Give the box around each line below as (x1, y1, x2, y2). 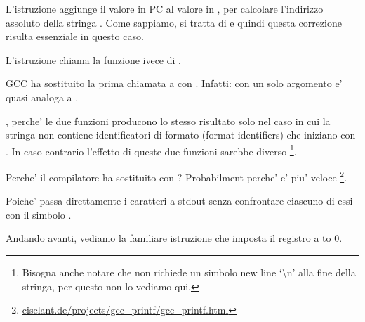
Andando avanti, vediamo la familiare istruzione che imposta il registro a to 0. (6, 231, 343, 245)
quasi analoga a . (6, 89, 79, 104)
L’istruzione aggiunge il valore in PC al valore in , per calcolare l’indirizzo (6, 1, 324, 15)
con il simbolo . (6, 207, 72, 221)
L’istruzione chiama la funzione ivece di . (6, 52, 181, 67)
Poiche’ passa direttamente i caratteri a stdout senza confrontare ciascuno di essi (6, 193, 353, 208)
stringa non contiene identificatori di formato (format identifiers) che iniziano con (6, 127, 356, 142)
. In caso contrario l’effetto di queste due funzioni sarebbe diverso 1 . (6, 141, 297, 158)
